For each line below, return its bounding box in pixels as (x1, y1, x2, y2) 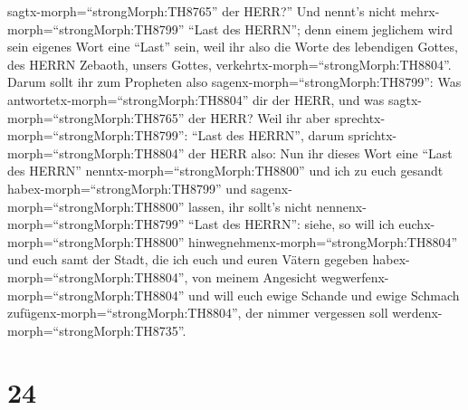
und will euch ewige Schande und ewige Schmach (188, 285, 460, 304)
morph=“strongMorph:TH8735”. (7, 320, 186, 339)
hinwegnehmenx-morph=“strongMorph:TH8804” (188, 232, 458, 251)
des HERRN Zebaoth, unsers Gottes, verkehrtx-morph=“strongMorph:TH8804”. (7, 54, 452, 73)
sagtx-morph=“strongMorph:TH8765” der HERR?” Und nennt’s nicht (7, 2, 396, 20)
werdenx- (392, 303, 443, 322)
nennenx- (316, 196, 367, 215)
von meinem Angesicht (192, 267, 318, 286)
